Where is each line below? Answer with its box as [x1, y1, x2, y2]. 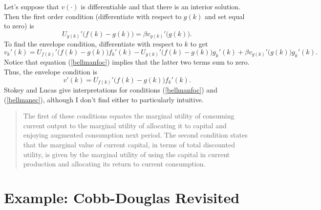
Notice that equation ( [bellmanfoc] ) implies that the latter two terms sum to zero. [4, 57, 250, 67]
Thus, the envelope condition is [4, 67, 98, 76]
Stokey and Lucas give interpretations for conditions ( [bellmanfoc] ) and [4, 85, 217, 95]
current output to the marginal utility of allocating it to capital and [23, 120, 227, 130]
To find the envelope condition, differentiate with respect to [4, 39, 182, 49]
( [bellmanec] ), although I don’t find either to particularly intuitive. [4, 94, 204, 104]
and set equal [204, 11, 245, 21]
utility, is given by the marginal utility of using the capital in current [23, 149, 230, 159]
